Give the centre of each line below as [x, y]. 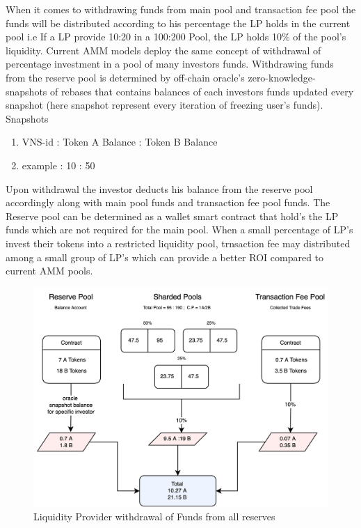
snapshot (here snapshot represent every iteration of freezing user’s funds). [165, 105]
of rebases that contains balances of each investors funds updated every [202, 91]
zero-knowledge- [282, 77]
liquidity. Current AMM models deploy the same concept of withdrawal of [163, 50]
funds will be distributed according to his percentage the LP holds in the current [178, 23]
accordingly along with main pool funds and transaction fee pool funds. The [168, 202]
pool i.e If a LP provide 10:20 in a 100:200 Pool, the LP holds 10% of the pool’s [176, 37]
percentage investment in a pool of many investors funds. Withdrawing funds [170, 64]
